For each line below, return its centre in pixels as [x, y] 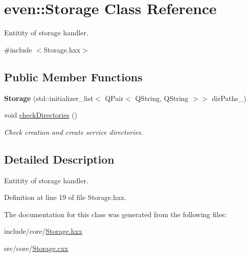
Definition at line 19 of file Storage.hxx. [65, 197]
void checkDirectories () [41, 115]
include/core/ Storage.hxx [43, 231]
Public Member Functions [73, 76]
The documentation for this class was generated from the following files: [115, 214]
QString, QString [162, 98]
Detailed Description [59, 159]
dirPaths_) [229, 98]
